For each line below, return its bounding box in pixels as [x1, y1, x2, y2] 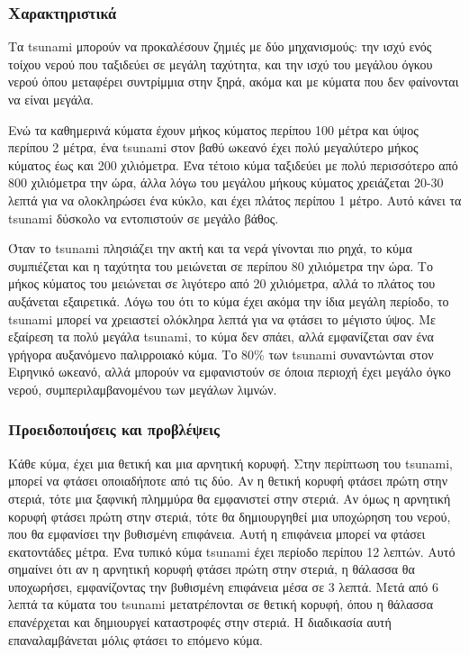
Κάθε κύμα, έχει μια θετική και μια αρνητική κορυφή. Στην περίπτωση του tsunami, [8, 453, 453, 472]
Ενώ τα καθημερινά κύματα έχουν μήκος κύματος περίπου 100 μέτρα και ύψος [8, 120, 419, 139]
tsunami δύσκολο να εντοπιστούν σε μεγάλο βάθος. [8, 208, 279, 227]
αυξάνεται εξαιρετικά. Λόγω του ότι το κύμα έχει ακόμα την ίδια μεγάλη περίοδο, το [8, 291, 449, 310]
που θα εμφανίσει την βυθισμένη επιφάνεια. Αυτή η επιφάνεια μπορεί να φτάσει [8, 524, 426, 543]
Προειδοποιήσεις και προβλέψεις [8, 418, 220, 441]
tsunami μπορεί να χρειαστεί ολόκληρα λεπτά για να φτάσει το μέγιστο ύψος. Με [8, 309, 436, 328]
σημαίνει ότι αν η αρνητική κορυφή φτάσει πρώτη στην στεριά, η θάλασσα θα [8, 559, 415, 578]
